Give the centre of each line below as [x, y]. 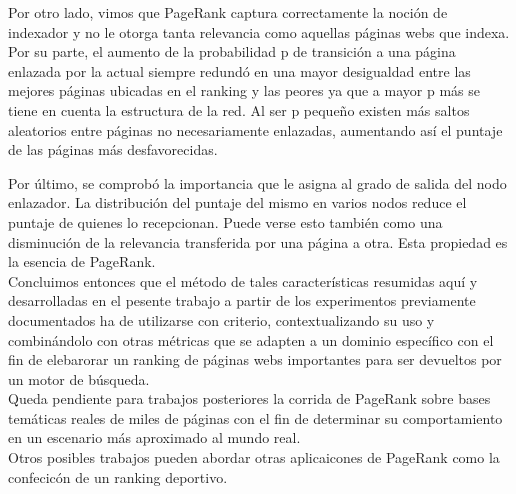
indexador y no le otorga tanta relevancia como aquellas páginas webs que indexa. [259, 31]
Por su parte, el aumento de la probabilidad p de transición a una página [232, 51]
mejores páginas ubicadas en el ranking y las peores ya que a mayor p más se [244, 90]
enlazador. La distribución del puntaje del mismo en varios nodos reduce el [237, 202]
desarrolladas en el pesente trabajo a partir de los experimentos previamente [242, 300]
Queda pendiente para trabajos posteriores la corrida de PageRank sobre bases [249, 398]
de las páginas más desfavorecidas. [113, 149]
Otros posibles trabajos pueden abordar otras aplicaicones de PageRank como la [254, 457]
